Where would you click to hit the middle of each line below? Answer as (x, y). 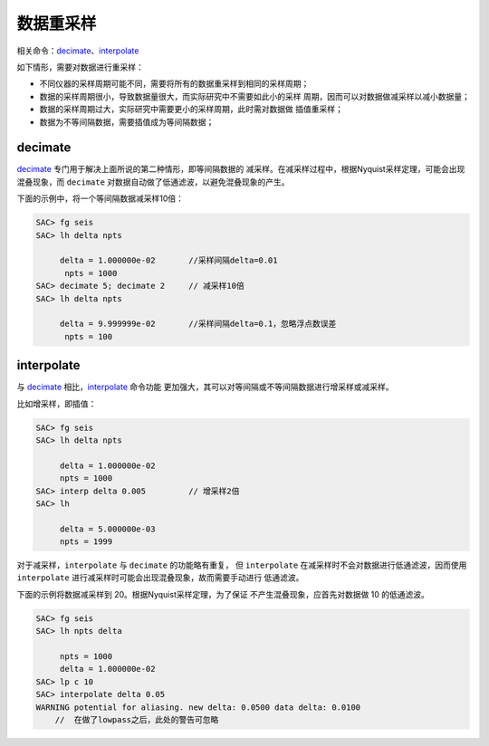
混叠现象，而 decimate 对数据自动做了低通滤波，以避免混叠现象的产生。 (153, 182)
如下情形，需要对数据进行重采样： (80, 67)
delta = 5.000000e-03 (107, 529)
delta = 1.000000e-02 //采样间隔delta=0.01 (168, 261)
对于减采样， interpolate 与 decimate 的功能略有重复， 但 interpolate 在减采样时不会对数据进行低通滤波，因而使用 (242, 565)
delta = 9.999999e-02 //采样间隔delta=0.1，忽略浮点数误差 (198, 324)
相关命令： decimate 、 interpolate (78, 51)
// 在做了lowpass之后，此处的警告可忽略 (137, 719)
